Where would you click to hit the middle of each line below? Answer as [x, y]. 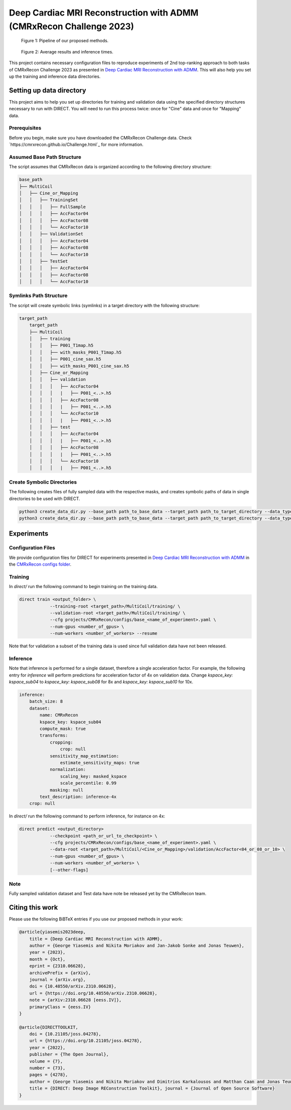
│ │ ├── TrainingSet [49, 200]
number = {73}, [47, 1068]
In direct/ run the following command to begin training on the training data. [83, 587]
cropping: [61, 742]
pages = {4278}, [48, 1075]
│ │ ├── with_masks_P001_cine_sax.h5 [79, 366]
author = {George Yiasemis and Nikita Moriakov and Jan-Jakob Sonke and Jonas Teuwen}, [137, 945]
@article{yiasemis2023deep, [52, 932]
